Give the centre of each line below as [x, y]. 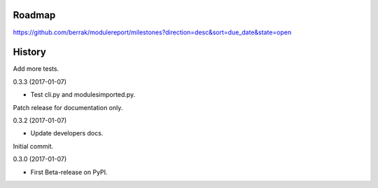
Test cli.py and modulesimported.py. [83, 95]
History [30, 52]
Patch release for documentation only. [68, 107]
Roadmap [34, 15]
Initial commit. [33, 146]
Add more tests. [36, 69]
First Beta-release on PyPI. [69, 172]
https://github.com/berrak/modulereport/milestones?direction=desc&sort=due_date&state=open [152, 32]
